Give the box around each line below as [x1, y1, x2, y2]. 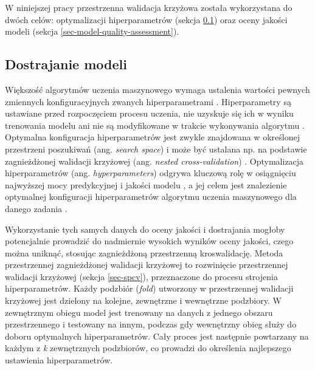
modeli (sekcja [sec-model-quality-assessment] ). [5, 25, 179, 38]
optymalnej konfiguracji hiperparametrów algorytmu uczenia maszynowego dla [5, 190, 297, 203]
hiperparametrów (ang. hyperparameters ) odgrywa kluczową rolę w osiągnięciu [5, 166, 296, 179]
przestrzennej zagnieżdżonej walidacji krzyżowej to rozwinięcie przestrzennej [5, 258, 288, 271]
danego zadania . [5, 202, 67, 214]
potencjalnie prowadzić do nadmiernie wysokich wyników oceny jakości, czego [5, 235, 294, 247]
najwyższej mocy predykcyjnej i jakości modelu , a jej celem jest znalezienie [5, 178, 287, 191]
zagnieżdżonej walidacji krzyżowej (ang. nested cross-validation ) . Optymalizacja [5, 154, 304, 167]
